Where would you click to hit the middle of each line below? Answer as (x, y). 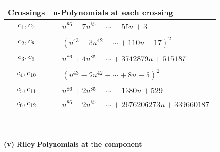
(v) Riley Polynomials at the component (73, 143)
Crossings (27, 12)
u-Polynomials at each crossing (113, 12)
